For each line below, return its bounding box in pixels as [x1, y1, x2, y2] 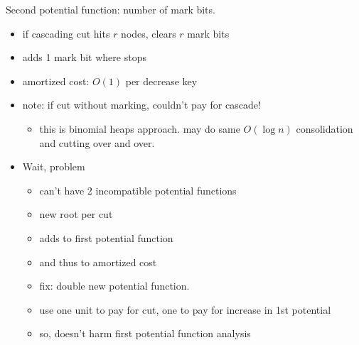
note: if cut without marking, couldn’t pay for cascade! [22, 97, 261, 112]
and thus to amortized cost [39, 254, 157, 269]
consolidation [296, 121, 353, 136]
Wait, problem [22, 159, 85, 174]
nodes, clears [121, 26, 176, 40]
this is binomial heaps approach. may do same [39, 121, 240, 136]
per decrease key [125, 73, 198, 88]
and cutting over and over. [39, 135, 155, 150]
